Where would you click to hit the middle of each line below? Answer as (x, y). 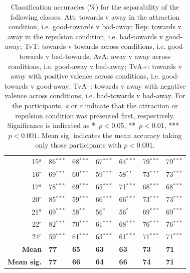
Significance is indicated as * (51, 125)
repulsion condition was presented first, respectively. (95, 115)
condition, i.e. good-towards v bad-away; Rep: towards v (95, 26)
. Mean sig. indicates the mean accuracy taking (110, 135)
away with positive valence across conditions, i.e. (85, 76)
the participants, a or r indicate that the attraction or (95, 105)
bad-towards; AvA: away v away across (111, 56)
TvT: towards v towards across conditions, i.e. (95, 46)
